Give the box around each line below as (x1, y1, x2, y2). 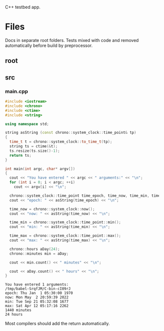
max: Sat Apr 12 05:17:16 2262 (5, 304, 69, 309)
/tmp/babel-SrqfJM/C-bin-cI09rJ (5, 287, 71, 291)
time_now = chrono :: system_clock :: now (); (9, 207, 95, 211)
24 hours (5, 312, 23, 317)
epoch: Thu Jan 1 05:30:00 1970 (5, 290, 73, 296)
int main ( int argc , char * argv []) (5, 166, 76, 171)
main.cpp (5, 88, 28, 95)
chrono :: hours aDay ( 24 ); (9, 247, 60, 251)
